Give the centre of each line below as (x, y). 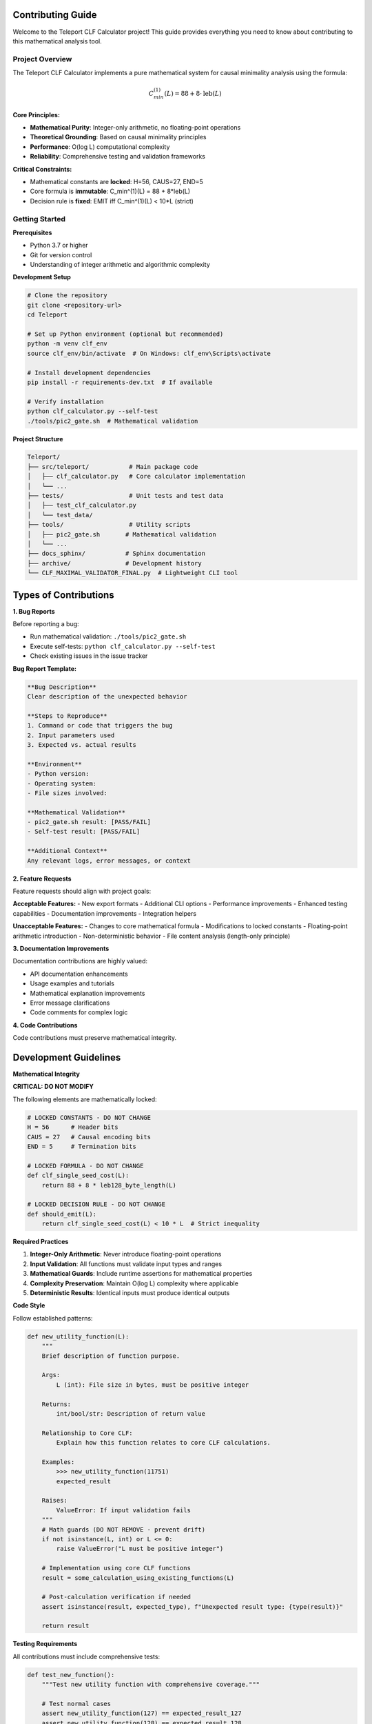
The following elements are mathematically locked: (85, 1099)
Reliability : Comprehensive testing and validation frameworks (118, 157)
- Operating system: (62, 783)
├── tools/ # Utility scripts (109, 525)
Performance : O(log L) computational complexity (100, 147)
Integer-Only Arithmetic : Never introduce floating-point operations (126, 1254)
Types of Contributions (63, 595)
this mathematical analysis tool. (58, 41)
